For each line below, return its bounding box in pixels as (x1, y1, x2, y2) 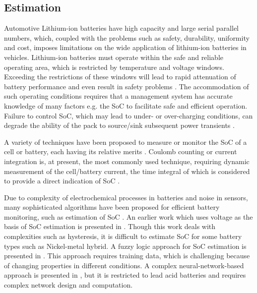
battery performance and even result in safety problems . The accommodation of (4, 81, 249, 91)
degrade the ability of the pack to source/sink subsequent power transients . (4, 120, 235, 130)
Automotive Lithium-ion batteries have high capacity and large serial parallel (4, 23, 239, 33)
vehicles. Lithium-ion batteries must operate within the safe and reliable (4, 52, 224, 62)
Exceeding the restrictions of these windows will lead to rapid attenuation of (4, 71, 236, 82)
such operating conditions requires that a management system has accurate (4, 91, 233, 101)
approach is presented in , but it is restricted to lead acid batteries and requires (4, 270, 246, 280)
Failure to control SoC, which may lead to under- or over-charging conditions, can (4, 110, 253, 120)
